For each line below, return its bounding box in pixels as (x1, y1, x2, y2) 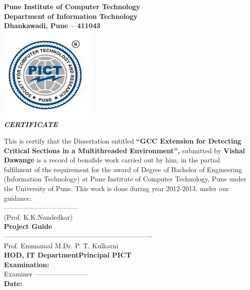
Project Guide (4, 221, 52, 231)
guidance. (4, 193, 32, 203)
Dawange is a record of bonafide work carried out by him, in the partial (4, 155, 220, 165)
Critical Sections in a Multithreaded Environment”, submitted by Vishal (4, 145, 245, 155)
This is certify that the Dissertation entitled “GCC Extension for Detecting (4, 135, 241, 145)
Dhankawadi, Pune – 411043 (4, 20, 101, 31)
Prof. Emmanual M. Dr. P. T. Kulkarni (4, 240, 118, 250)
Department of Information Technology (4, 11, 138, 21)
